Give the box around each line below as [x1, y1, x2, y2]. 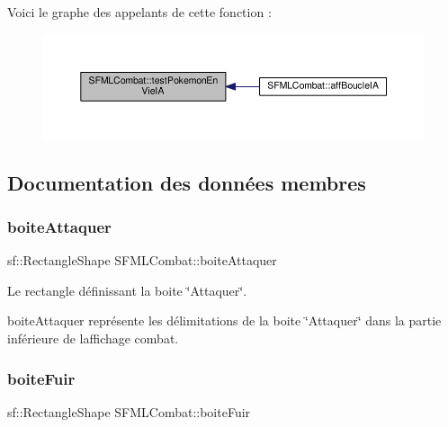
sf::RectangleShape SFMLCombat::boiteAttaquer [7, 251, 277, 270]
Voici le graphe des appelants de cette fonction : [7, 3, 272, 21]
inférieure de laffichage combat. [7, 329, 179, 348]
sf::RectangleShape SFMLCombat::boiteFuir [7, 402, 251, 421]
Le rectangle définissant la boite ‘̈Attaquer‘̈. [7, 280, 247, 299]
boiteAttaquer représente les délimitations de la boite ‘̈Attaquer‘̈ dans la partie [7, 311, 442, 330]
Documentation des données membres [7, 168, 366, 196]
